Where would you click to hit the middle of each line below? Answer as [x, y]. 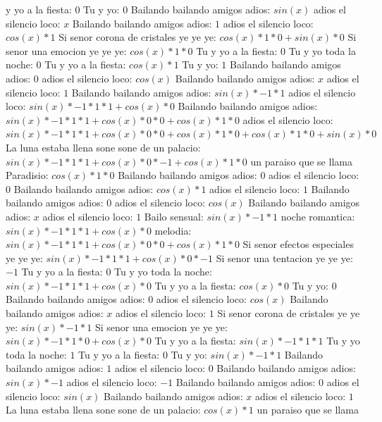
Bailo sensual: [174, 216]
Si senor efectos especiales [298, 244]
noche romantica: [318, 216]
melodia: [173, 230]
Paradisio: [27, 175]
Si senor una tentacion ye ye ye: [284, 257]
